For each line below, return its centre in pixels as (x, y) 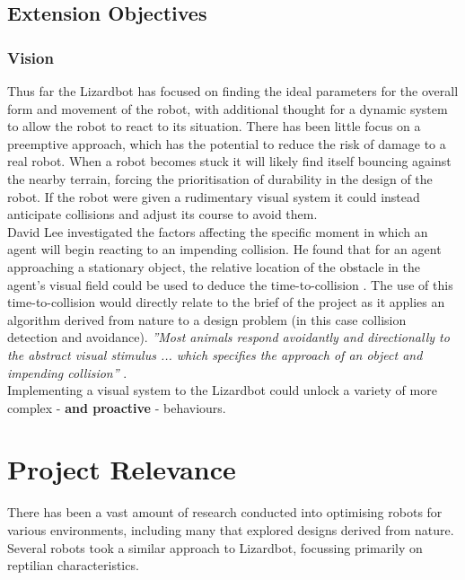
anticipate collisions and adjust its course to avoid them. (162, 214)
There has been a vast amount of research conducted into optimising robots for (225, 512)
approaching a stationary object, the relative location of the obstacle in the (214, 266)
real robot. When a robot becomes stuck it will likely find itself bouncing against (229, 161)
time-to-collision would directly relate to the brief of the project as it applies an (226, 302)
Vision (31, 57)
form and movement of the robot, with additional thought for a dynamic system (228, 108)
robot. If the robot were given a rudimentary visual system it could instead (214, 196)
